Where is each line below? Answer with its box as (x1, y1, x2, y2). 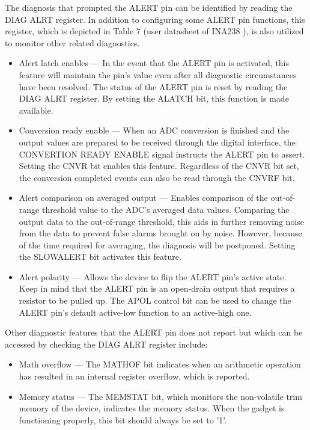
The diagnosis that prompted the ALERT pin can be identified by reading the (5, 1, 293, 13)
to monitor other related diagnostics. (5, 36, 140, 49)
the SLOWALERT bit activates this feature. (19, 250, 181, 263)
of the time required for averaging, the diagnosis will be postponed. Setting (19, 238, 296, 251)
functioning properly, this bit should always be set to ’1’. (19, 413, 227, 426)
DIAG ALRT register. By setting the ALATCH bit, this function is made (19, 92, 289, 105)
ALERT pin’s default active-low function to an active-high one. (19, 306, 252, 318)
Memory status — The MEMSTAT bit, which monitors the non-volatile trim (19, 390, 302, 402)
